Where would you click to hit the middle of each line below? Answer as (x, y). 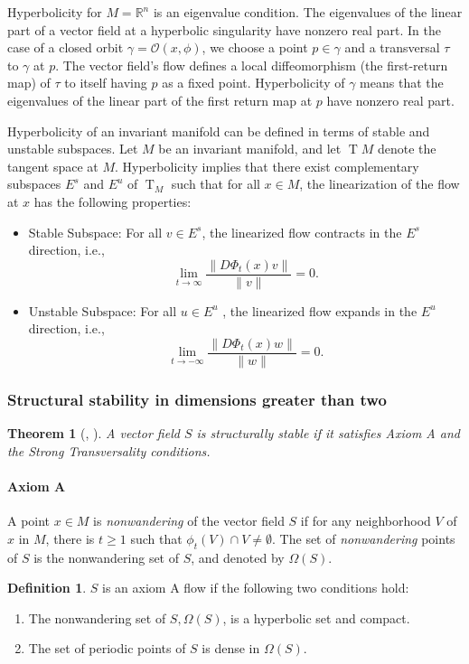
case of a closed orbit (66, 47)
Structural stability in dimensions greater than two (197, 399)
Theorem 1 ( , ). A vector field (94, 433)
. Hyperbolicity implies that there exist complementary (267, 166)
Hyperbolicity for (55, 12)
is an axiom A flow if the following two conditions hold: (256, 588)
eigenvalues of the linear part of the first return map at (160, 100)
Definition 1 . (47, 588)
